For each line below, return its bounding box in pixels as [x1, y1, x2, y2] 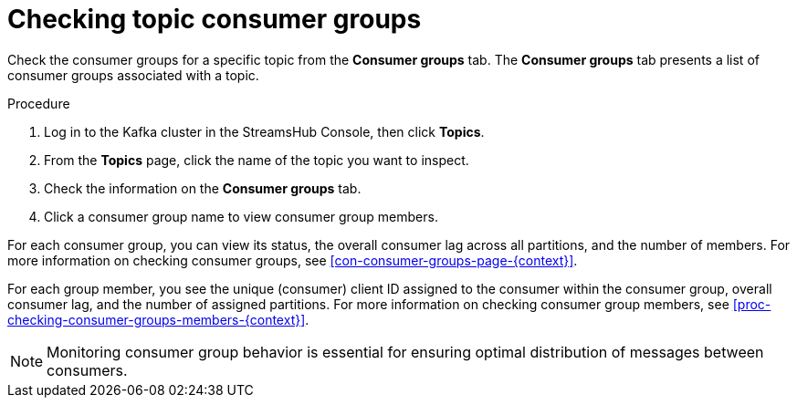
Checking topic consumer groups [7, 4, 422, 35]
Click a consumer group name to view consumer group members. [44, 208, 438, 224]
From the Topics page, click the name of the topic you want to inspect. [44, 151, 469, 168]
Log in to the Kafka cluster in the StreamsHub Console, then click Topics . [44, 123, 485, 140]
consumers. [47, 360, 128, 379]
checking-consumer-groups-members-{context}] [7, 311, 306, 327]
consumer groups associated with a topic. [7, 67, 259, 83]
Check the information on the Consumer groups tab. [44, 180, 362, 196]
